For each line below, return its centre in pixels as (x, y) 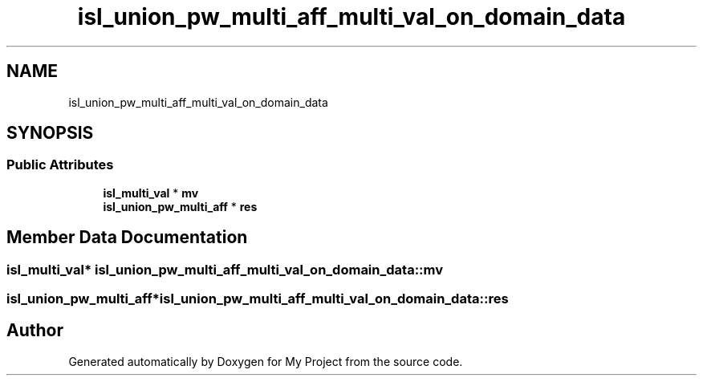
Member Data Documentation (127, 238)
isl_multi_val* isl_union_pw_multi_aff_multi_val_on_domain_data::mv (225, 269)
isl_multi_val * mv (151, 193)
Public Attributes (60, 165)
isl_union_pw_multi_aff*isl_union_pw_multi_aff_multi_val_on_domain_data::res (258, 299)
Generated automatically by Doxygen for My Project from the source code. (266, 361)
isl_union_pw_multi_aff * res (180, 206)
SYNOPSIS (50, 133)
